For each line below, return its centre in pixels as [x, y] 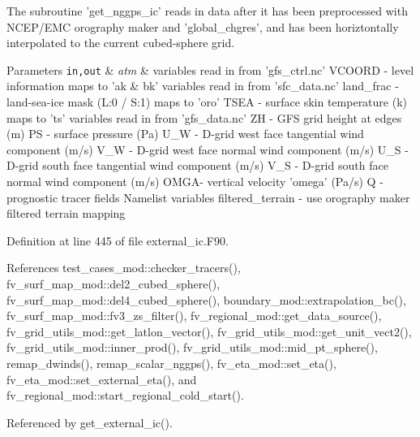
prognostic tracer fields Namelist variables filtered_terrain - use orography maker [208, 197]
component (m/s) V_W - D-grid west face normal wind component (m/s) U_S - [208, 149]
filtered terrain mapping [66, 213]
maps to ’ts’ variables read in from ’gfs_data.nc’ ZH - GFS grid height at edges [204, 117]
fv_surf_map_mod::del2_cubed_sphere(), [114, 283]
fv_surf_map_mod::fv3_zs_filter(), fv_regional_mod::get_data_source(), [194, 316]
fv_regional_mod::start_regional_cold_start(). [125, 395]
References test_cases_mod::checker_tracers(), [124, 268]
